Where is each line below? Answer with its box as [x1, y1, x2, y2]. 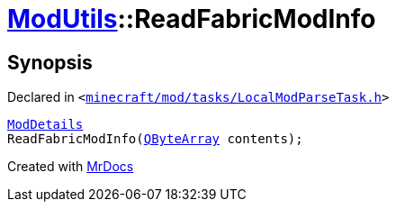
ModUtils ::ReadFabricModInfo [7, 4, 376, 34]
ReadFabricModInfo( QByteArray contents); [7, 132, 303, 147]
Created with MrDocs [7, 159, 134, 175]
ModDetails [7, 117, 84, 132]
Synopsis [7, 50, 93, 74]
